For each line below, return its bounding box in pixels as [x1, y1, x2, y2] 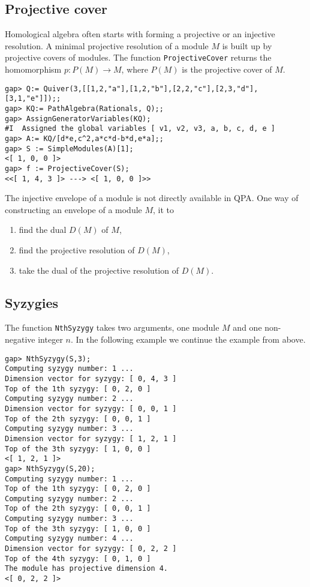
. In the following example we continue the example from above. [70, 333, 306, 346]
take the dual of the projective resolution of [19, 263, 179, 276]
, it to [153, 203, 174, 215]
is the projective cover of [182, 63, 272, 76]
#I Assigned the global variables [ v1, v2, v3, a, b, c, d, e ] [5, 124, 276, 133]
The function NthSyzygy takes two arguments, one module [5, 321, 219, 334]
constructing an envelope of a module [5, 203, 142, 215]
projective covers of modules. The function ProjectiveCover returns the [5, 51, 272, 64]
